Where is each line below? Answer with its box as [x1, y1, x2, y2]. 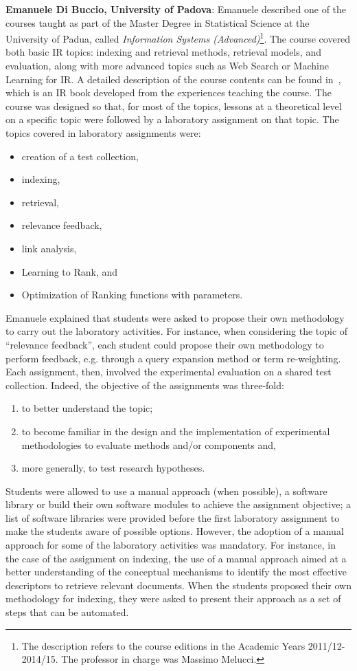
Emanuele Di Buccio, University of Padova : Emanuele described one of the [5, 2, 347, 16]
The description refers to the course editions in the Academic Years [21, 638, 306, 652]
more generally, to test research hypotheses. [21, 461, 205, 475]
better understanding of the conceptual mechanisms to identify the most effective [5, 564, 347, 579]
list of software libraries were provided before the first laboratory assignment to [5, 510, 340, 525]
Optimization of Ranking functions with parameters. [21, 287, 243, 302]
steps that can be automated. [5, 605, 129, 619]
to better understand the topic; [21, 401, 153, 415]
